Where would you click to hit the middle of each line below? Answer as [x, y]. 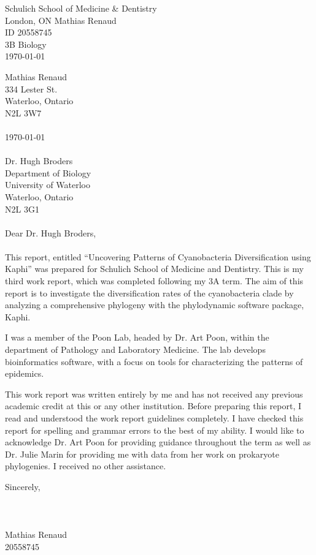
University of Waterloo [48, 185]
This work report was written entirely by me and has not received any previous [154, 394]
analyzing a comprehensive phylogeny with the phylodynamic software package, [155, 305]
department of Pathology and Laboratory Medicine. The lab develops [135, 349]
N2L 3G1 [22, 209]
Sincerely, [23, 486]
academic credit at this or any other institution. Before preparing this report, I [153, 406]
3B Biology [26, 44]
